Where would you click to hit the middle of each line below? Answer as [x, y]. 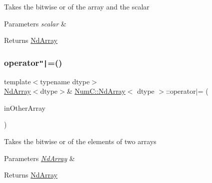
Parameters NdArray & [39, 158]
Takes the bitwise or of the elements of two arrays [80, 141]
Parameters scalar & [35, 23]
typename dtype [65, 81]
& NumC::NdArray [96, 91]
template [17, 81]
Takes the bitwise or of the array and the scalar [77, 6]
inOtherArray [25, 107]
